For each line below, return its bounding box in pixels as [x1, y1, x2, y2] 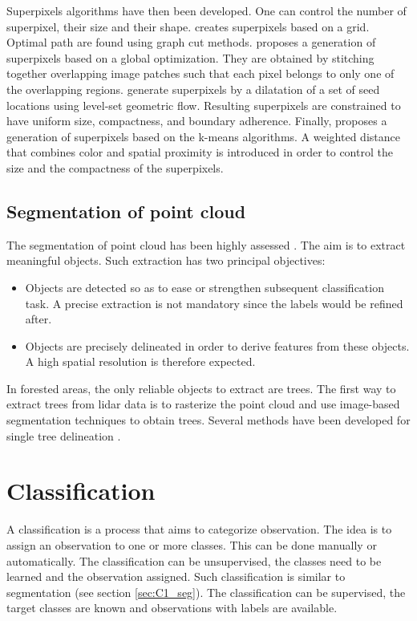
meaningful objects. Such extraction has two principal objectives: [6, 252, 326, 269]
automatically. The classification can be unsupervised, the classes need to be [6, 552, 382, 569]
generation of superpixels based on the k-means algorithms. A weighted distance [6, 128, 400, 144]
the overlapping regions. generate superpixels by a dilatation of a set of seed [6, 80, 380, 97]
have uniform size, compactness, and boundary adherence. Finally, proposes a [6, 112, 387, 129]
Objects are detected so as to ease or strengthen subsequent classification [25, 278, 384, 295]
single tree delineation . [6, 427, 121, 444]
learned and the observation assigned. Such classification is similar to [6, 568, 346, 585]
